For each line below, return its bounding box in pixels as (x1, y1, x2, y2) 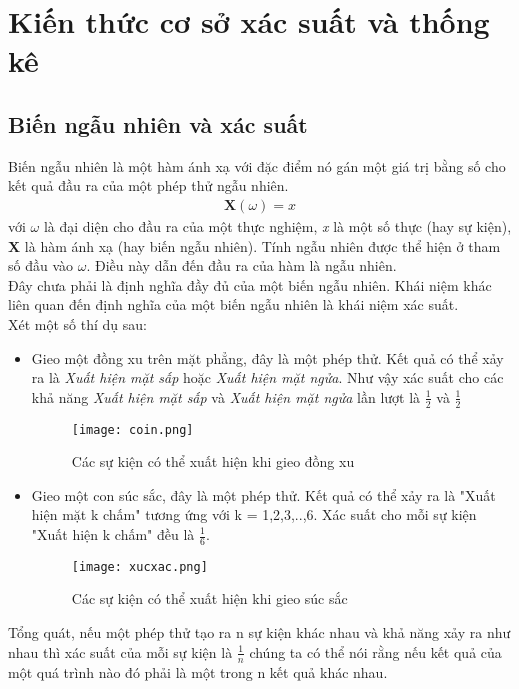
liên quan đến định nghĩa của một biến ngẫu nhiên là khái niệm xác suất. (8, 294, 459, 315)
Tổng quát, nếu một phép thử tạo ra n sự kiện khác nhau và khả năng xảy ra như (8, 622, 511, 643)
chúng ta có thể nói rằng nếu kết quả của (249, 641, 502, 662)
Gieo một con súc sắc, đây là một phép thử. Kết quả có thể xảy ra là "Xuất (31, 484, 496, 505)
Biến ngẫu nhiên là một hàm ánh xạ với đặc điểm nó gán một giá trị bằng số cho (8, 155, 506, 176)
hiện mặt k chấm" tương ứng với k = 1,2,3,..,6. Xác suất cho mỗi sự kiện (31, 504, 477, 525)
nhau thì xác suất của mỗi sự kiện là (8, 641, 233, 662)
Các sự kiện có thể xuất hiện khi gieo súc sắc (71, 588, 348, 609)
